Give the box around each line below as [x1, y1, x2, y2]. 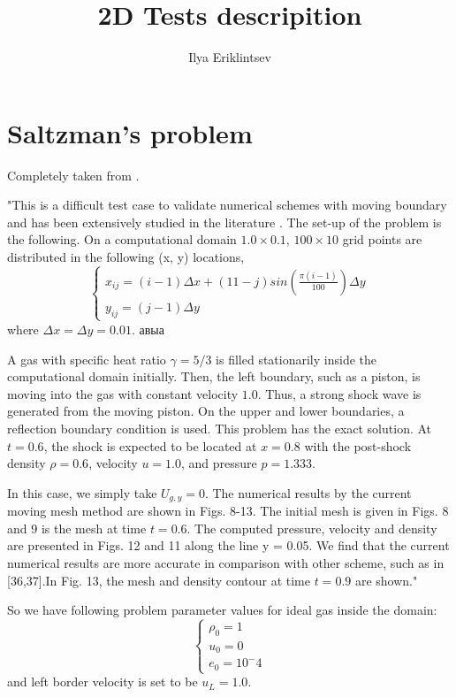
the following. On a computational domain [7, 230, 237, 249]
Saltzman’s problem [7, 114, 253, 150]
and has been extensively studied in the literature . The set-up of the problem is [7, 212, 442, 231]
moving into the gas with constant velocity [7, 384, 239, 402]
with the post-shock [304, 436, 412, 455]
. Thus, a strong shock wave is [257, 384, 422, 402]
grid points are [342, 230, 422, 249]
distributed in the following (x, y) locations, [7, 248, 245, 266]
